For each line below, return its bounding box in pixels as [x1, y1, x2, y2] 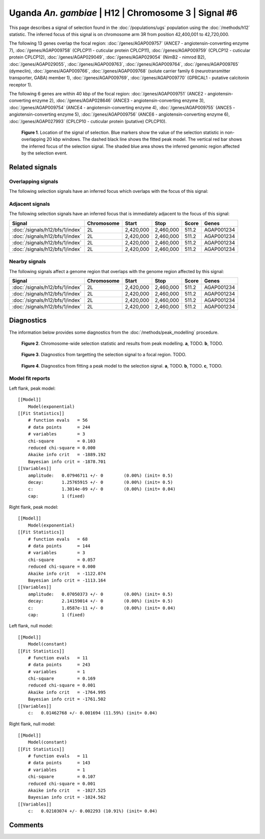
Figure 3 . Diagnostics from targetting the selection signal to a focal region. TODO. [21, 352, 186, 358]
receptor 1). [9, 82, 32, 88]
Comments [9, 821, 44, 829]
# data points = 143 [27, 760, 91, 766]
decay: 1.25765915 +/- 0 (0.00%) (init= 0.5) [27, 479, 173, 485]
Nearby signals [9, 258, 46, 265]
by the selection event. [21, 150, 68, 156]
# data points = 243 [27, 662, 91, 668]
